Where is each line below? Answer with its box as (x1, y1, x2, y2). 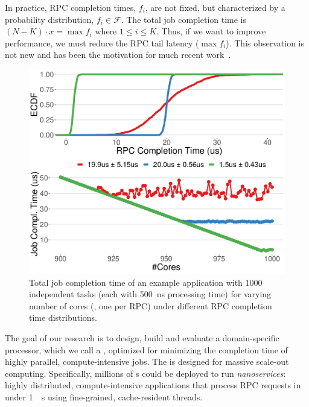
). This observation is (226, 36, 305, 49)
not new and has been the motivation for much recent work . (5, 48, 231, 61)
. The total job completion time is (121, 13, 247, 25)
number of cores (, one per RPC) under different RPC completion (29, 299, 272, 312)
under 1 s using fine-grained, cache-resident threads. (5, 391, 203, 403)
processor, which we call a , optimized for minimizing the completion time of (5, 343, 288, 356)
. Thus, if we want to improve (156, 25, 266, 37)
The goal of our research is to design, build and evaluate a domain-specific (5, 332, 279, 344)
